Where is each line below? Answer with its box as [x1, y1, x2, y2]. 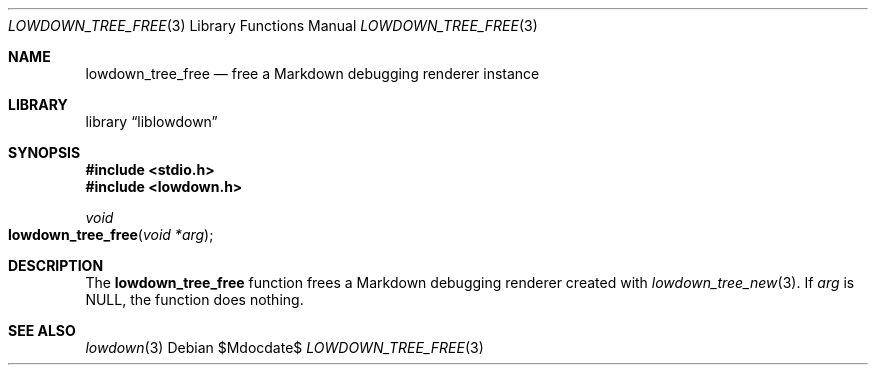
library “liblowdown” [85, 113, 218, 130]
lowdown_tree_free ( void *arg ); [8, 226, 214, 243]
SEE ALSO [8, 322, 76, 339]
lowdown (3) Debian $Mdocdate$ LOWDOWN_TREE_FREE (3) [85, 339, 484, 356]
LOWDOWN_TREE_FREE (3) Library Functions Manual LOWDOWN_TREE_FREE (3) [8, 17, 538, 34]
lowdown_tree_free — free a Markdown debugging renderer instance [85, 65, 540, 82]
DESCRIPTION [8, 257, 104, 274]
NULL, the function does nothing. [85, 291, 304, 308]
